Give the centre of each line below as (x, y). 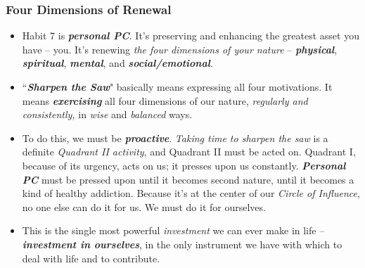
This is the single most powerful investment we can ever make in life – (173, 230)
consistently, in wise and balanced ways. (107, 114)
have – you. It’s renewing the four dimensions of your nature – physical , (180, 49)
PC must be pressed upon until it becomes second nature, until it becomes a (188, 179)
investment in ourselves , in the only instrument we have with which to (182, 244)
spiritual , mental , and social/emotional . (117, 63)
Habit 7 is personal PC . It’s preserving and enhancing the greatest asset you (191, 36)
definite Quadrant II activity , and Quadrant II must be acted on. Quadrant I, (189, 152)
